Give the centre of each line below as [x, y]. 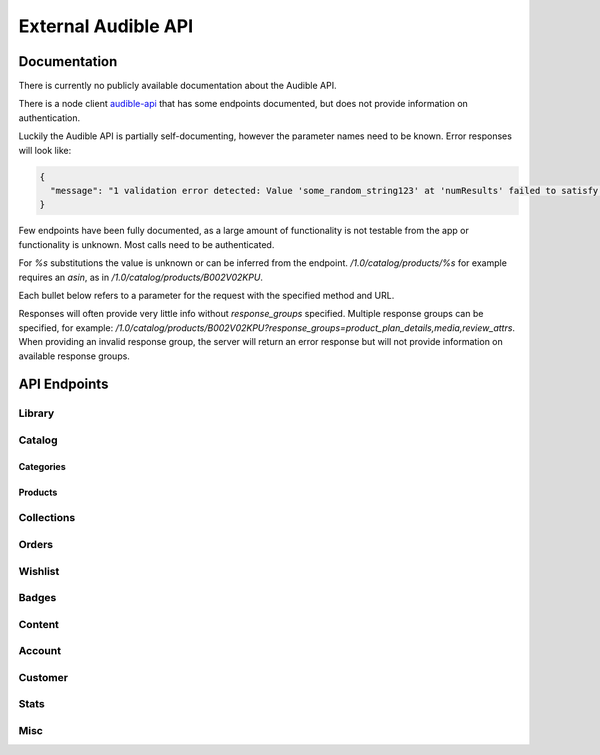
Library [36, 413]
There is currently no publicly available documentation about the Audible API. [177, 86]
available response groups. [74, 356]
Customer [43, 677]
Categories [42, 466]
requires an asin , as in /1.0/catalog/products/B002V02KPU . [141, 277]
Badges [37, 598]
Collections [47, 518]
